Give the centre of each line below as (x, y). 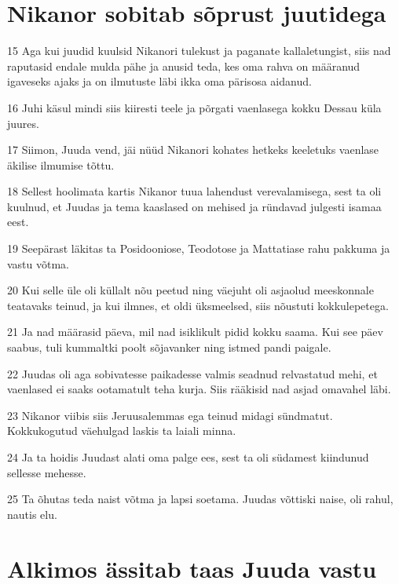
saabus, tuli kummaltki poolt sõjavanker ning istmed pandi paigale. (169, 347)
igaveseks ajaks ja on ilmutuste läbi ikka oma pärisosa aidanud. (159, 81)
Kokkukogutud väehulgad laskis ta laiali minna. (122, 431)
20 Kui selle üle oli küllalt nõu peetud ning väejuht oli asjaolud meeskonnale (190, 290)
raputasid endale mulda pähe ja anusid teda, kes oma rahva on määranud (184, 66)
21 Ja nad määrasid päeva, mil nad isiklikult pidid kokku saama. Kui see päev (195, 332)
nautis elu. (32, 514)
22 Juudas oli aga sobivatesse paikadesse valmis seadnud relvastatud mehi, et (192, 373)
